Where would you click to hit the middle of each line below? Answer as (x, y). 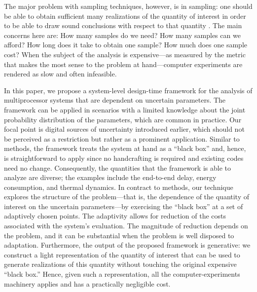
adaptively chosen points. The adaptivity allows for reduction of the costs (115, 216)
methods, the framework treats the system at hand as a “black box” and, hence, (125, 148)
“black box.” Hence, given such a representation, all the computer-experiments (122, 274)
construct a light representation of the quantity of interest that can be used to (122, 254)
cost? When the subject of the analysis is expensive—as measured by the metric (125, 54)
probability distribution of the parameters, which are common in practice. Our (123, 119)
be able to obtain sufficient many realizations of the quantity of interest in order (125, 16)
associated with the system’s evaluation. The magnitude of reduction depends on (126, 226)
